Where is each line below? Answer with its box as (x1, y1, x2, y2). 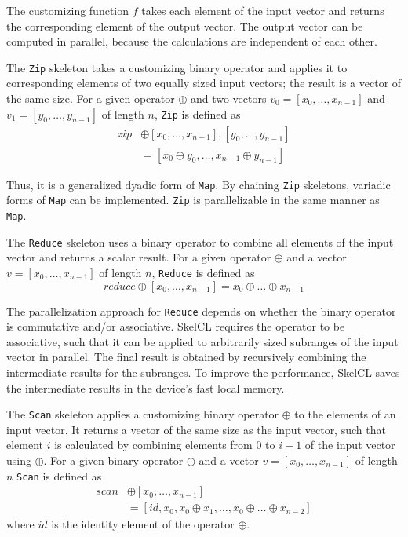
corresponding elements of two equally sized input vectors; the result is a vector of (6, 75, 402, 91)
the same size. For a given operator (6, 90, 175, 107)
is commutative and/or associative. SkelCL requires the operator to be (6, 318, 345, 334)
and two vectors (190, 90, 267, 107)
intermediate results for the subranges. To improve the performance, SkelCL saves (6, 364, 400, 380)
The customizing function (6, 2, 129, 18)
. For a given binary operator (43, 452, 184, 469)
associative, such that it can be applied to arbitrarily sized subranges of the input (6, 333, 399, 349)
